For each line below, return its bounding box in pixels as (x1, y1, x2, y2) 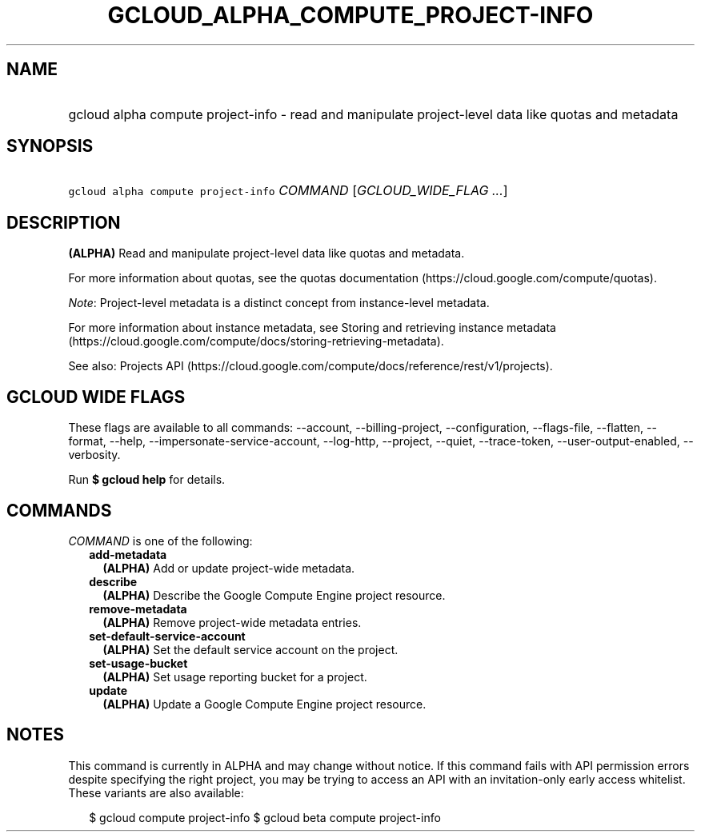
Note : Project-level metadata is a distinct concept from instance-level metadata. (68, 296, 490, 310)
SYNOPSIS (6, 136, 94, 157)
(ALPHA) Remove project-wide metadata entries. (102, 615, 362, 629)
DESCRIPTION (6, 212, 121, 233)
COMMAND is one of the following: (68, 533, 253, 548)
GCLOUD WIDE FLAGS (6, 386, 186, 407)
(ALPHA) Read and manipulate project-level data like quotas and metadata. (68, 246, 465, 261)
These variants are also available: (68, 785, 244, 800)
